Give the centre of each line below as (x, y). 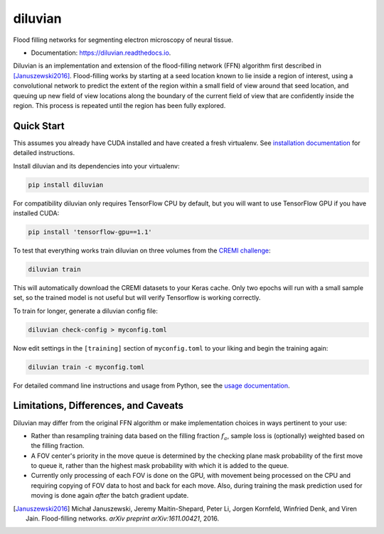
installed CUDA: (36, 213)
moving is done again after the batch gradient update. (110, 496)
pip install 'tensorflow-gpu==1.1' (90, 232)
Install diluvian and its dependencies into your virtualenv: (96, 166)
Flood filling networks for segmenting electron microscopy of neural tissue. (123, 40)
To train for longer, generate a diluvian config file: (85, 311)
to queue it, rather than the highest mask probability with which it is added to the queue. (160, 466)
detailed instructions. (44, 153)
